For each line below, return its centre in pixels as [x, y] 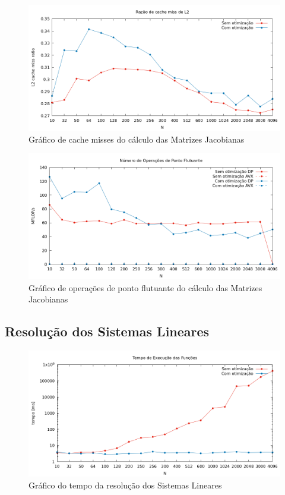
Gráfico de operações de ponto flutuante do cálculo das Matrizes [145, 287]
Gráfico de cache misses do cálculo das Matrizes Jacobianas [137, 139]
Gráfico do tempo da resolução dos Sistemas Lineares [125, 485]
